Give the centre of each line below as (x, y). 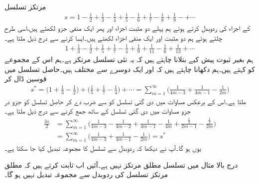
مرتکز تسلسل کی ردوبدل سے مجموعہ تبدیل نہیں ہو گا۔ (86, 174)
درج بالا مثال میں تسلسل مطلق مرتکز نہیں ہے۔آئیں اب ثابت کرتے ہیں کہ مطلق (121, 164)
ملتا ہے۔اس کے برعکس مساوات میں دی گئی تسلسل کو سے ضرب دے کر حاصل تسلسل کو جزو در (125, 101)
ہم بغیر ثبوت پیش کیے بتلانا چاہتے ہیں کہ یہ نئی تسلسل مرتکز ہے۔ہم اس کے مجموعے (129, 59)
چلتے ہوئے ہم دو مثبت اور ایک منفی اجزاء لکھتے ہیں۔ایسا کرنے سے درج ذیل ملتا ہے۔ (114, 37)
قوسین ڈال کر (26, 79)
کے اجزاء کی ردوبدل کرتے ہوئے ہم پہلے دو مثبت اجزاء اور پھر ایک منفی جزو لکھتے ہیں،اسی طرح (128, 28)
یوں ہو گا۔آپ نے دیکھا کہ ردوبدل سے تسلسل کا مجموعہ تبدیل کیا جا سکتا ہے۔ (103, 148)
